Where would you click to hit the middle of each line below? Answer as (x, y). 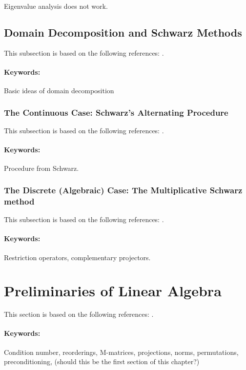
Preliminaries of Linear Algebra (113, 291)
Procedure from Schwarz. (41, 168)
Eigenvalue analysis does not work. (56, 6)
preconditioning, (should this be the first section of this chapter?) (102, 361)
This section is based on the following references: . (79, 314)
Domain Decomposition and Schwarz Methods (123, 32)
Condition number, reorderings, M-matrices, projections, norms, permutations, (121, 352)
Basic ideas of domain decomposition (59, 91)
